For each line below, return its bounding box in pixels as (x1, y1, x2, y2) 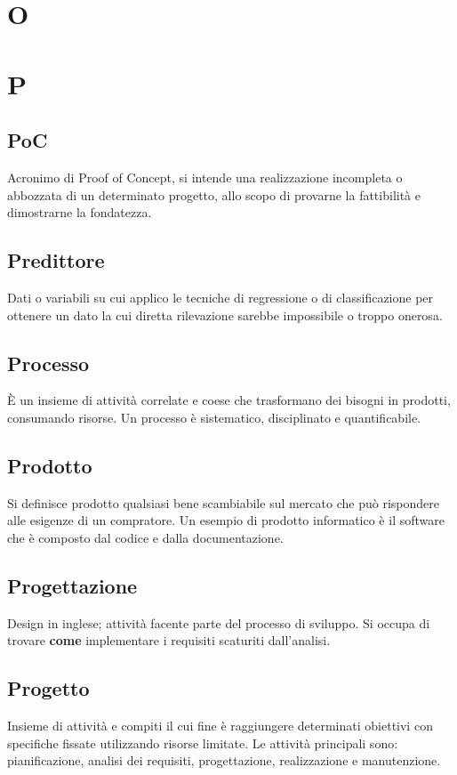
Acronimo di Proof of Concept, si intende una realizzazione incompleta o (7, 167, 403, 186)
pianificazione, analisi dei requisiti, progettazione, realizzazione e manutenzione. (7, 751, 441, 770)
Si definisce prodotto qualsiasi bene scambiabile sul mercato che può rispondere (7, 493, 439, 512)
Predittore (7, 246, 105, 274)
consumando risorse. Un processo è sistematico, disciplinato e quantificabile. (7, 408, 421, 426)
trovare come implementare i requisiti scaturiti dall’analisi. (7, 631, 331, 650)
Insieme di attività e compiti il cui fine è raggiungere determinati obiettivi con (7, 716, 433, 735)
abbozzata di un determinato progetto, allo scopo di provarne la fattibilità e (7, 185, 421, 204)
